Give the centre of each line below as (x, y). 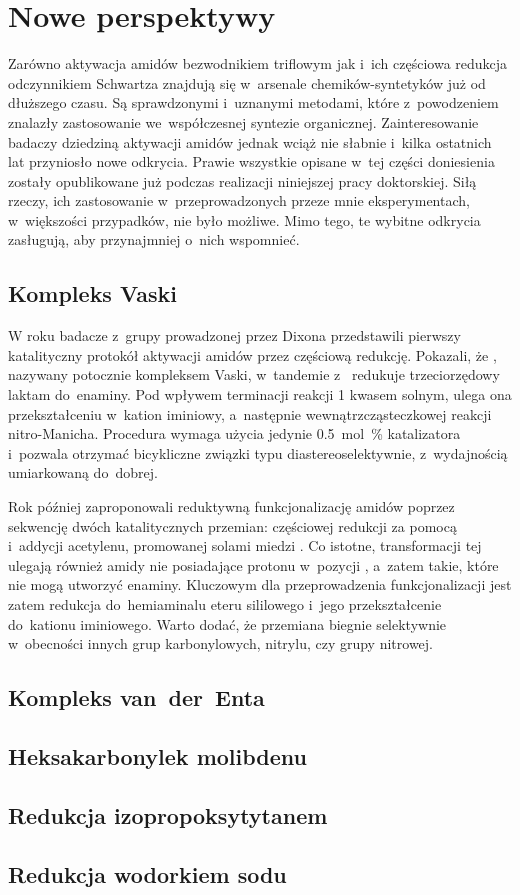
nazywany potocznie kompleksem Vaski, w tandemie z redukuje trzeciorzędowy (254, 374)
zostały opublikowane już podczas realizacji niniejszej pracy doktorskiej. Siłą (242, 180)
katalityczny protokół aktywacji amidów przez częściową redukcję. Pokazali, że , (252, 354)
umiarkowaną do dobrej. (83, 472)
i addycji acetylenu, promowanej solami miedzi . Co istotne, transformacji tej (245, 545)
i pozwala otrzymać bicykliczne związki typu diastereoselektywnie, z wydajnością (258, 452)
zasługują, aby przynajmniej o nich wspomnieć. (154, 239)
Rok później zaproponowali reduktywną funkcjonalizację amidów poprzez (231, 506)
